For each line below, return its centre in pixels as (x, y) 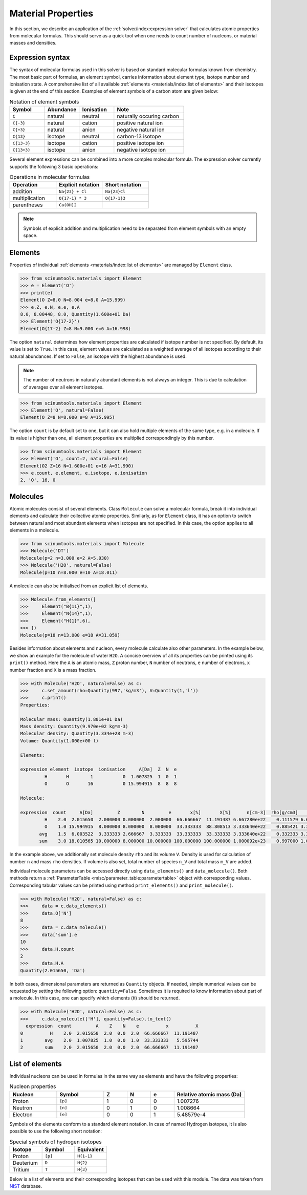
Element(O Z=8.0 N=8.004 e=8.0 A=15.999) (73, 300)
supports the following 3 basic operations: (54, 166)
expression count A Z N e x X (112, 1026)
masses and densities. (33, 43)
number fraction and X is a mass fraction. (53, 670)
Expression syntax (40, 58)
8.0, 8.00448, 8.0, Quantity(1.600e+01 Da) (76, 314)
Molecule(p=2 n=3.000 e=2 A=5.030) (65, 558)
